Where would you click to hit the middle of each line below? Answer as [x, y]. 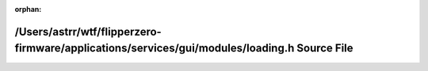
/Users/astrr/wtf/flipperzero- [88, 32]
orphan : [28, 9]
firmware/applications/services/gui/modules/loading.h [155, 49]
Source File [325, 49]
